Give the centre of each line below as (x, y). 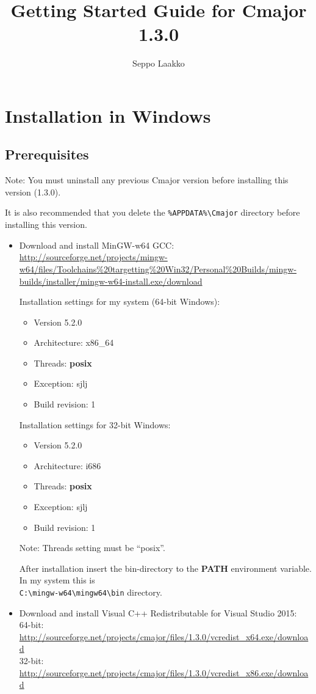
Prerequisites (47, 154)
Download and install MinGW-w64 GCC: (97, 245)
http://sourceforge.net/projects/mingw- (93, 257)
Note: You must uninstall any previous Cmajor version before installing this (147, 180)
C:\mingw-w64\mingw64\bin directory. (91, 592)
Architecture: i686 (67, 465)
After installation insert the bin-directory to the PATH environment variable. (165, 568)
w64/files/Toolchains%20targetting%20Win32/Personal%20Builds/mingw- (158, 268)
